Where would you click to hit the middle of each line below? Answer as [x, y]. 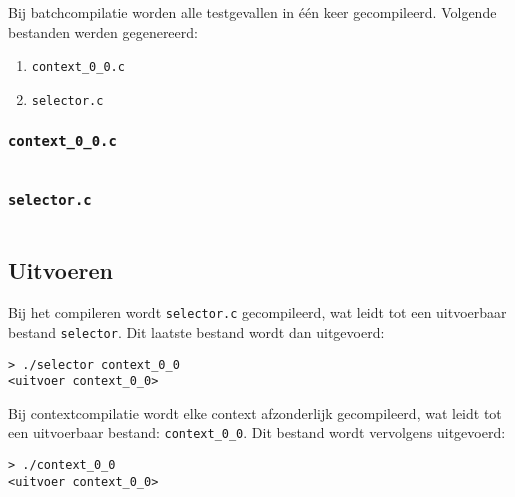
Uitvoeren [60, 270]
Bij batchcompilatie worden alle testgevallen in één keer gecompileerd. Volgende [252, 12]
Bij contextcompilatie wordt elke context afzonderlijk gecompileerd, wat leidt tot [255, 412]
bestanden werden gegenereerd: [103, 31]
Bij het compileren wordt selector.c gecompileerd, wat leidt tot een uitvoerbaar [257, 312]
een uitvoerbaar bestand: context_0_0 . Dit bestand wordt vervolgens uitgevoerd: [257, 432]
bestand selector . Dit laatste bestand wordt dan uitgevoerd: [196, 331]
